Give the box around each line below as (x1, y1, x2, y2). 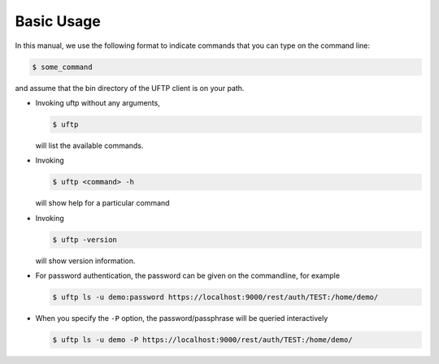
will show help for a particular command (35, 198, 170, 208)
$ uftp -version (52, 235, 118, 244)
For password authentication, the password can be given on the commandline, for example (35, 271, 341, 280)
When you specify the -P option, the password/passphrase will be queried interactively (35, 313, 328, 323)
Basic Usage (15, 12, 101, 30)
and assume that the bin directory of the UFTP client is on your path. (15, 83, 245, 93)
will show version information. (35, 256, 136, 266)
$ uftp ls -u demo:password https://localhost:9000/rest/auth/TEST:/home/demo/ (52, 292, 379, 301)
